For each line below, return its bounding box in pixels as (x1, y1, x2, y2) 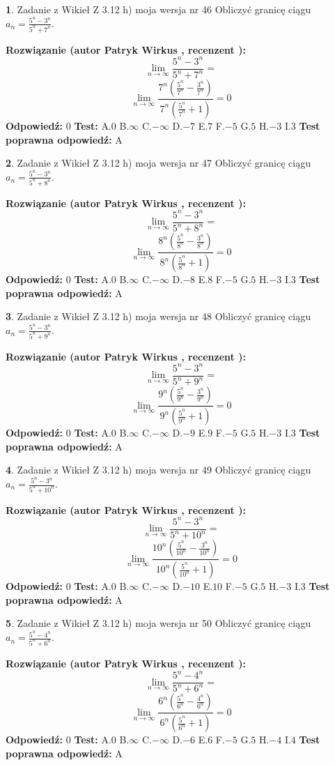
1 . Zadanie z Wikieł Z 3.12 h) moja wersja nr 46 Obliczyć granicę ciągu (6, 2, 311, 16)
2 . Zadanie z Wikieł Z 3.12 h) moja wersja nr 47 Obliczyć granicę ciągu (6, 156, 311, 170)
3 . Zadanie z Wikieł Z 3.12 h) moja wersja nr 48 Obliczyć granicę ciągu (6, 309, 311, 324)
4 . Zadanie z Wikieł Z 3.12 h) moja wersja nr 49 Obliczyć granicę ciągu (6, 462, 311, 477)
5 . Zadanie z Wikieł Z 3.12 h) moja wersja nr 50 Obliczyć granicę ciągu (6, 616, 311, 630)
